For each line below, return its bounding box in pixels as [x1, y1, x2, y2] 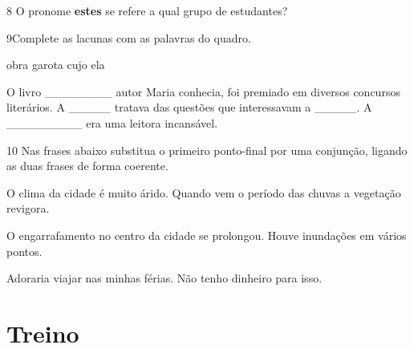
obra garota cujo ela [6, 56, 105, 73]
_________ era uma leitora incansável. [6, 114, 218, 131]
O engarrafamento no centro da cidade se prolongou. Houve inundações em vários [6, 226, 407, 243]
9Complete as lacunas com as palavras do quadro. [6, 29, 251, 46]
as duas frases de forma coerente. [6, 157, 168, 174]
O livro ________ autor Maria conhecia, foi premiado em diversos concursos [6, 83, 400, 99]
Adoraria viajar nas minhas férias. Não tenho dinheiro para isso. [6, 270, 323, 286]
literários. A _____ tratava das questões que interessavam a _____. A [6, 99, 372, 116]
